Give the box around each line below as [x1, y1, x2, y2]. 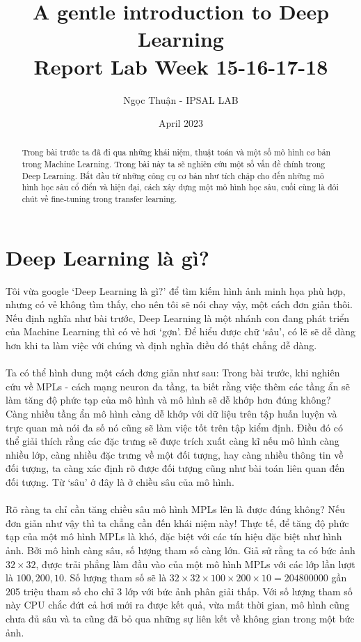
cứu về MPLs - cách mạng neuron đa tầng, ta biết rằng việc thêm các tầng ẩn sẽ [6, 379, 350, 393]
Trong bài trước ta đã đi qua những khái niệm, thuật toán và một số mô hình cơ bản [22, 146, 331, 158]
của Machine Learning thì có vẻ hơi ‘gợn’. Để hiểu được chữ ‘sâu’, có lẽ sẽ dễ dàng [6, 324, 356, 339]
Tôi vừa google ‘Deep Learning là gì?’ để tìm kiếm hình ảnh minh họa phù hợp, [6, 283, 346, 298]
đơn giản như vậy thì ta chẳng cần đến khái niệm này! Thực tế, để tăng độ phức [6, 515, 349, 530]
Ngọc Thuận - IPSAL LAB [123, 92, 239, 107]
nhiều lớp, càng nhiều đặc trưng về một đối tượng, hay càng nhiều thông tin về [6, 447, 344, 461]
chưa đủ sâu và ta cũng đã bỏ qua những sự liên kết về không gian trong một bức [6, 611, 355, 625]
